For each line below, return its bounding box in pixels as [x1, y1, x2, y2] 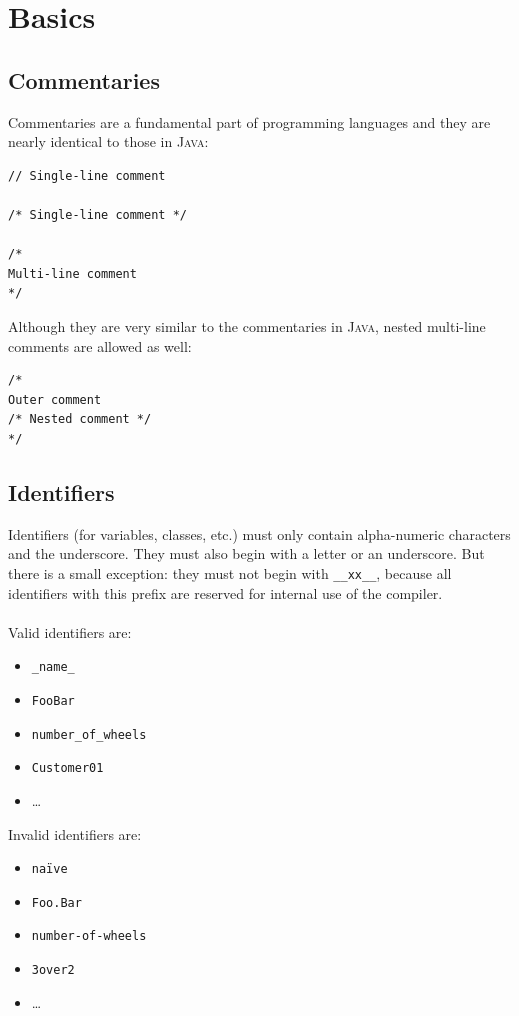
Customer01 [31, 761, 104, 776]
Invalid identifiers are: [8, 823, 142, 844]
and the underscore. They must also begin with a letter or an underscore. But [8, 543, 485, 564]
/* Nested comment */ [8, 412, 152, 427]
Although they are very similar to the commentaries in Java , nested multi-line [8, 315, 486, 336]
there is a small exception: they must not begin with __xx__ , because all [8, 562, 452, 583]
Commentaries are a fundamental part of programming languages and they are [8, 111, 491, 132]
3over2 [31, 963, 75, 978]
